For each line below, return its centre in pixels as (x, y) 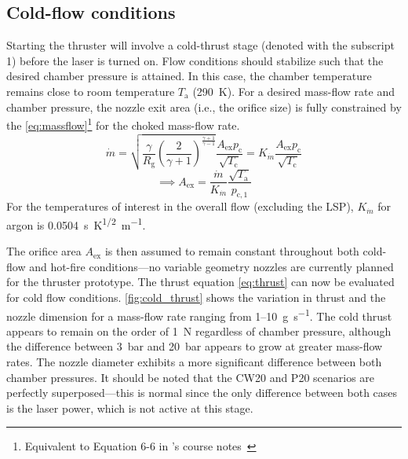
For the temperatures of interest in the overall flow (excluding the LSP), (180, 206)
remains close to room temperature (91, 91)
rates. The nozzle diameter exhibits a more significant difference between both (194, 361)
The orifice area (44, 251)
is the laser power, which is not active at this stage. (130, 408)
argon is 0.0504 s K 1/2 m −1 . (76, 223)
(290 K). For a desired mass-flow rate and (293, 91)
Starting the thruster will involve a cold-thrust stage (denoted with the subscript (200, 45)
